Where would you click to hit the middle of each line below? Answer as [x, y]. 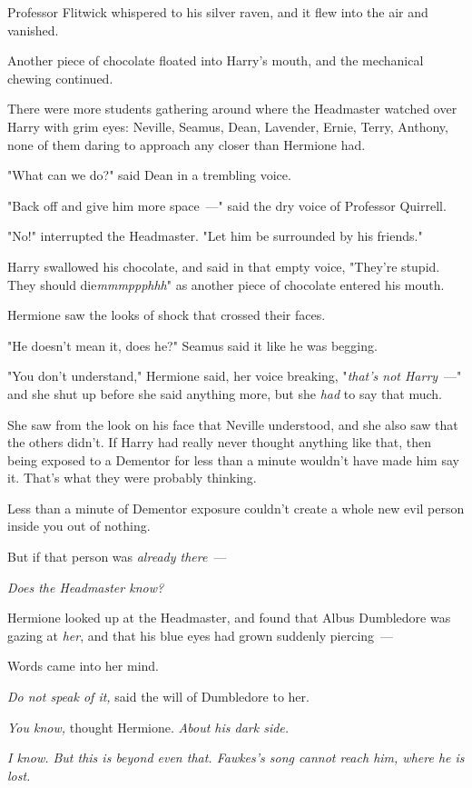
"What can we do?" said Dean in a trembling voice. [149, 175]
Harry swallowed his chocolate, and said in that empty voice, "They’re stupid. [224, 266]
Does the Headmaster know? [86, 587]
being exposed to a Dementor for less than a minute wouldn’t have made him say [233, 459]
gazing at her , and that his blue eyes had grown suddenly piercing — [201, 635]
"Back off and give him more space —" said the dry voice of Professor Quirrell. [227, 205]
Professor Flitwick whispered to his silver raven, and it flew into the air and [218, 12]
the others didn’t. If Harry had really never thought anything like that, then [220, 442]
